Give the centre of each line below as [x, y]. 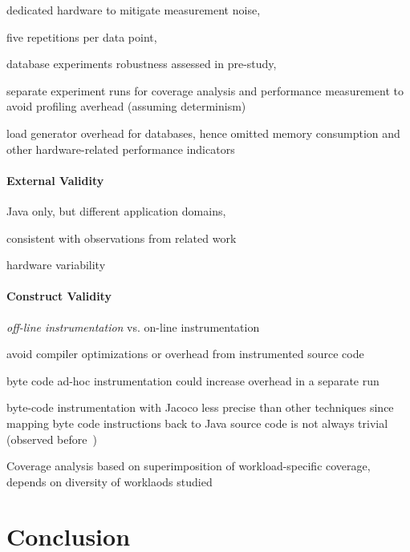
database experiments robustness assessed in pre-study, [142, 64]
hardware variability [56, 265]
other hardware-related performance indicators [121, 149]
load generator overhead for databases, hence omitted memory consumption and [203, 133]
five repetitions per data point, [82, 36]
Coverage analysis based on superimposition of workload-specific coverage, [189, 466]
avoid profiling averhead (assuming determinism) [126, 106]
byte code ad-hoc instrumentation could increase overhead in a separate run [193, 380]
